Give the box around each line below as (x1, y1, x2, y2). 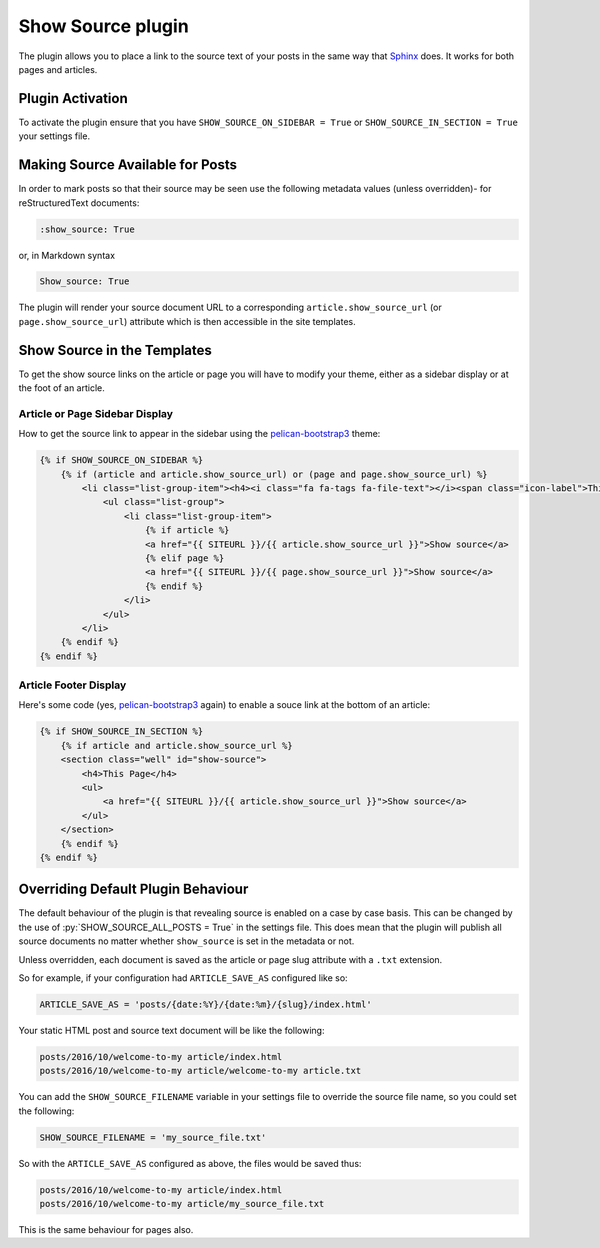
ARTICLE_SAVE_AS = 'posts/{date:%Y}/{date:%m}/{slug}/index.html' (39, 999, 372, 1010)
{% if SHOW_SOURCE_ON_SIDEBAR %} (39, 455, 204, 466)
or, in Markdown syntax (18, 249, 115, 261)
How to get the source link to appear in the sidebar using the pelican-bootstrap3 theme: (18, 428, 381, 440)
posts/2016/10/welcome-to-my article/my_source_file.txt (39, 1198, 325, 1210)
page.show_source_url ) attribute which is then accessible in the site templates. (18, 315, 356, 327)
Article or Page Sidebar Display (18, 406, 174, 420)
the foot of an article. (18, 382, 105, 394)
